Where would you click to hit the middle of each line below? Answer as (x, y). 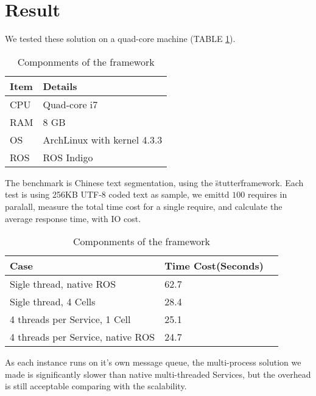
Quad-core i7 (70, 104)
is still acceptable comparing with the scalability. (96, 386)
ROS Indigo (68, 157)
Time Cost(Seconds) (214, 266)
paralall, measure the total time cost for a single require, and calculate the (144, 206)
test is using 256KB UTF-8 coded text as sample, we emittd (117, 194)
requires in (267, 194)
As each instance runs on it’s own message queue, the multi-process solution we (153, 362)
